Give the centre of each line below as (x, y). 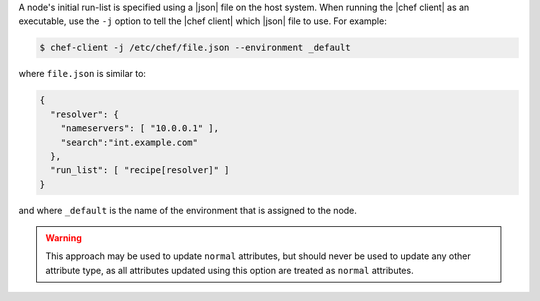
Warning (63, 238)
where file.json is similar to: (82, 74)
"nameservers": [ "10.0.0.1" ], (140, 128)
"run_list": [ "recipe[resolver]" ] (140, 170)
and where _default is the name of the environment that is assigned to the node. (187, 210)
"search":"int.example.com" (129, 142)
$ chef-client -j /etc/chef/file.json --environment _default (195, 48)
